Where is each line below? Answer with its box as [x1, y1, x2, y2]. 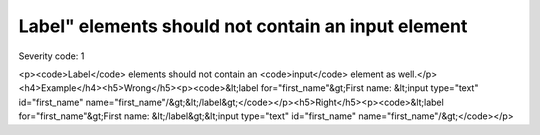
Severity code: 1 [18, 50, 85, 62]
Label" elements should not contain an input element [18, 15, 468, 37]
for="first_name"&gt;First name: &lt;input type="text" [260, 82, 479, 94]
